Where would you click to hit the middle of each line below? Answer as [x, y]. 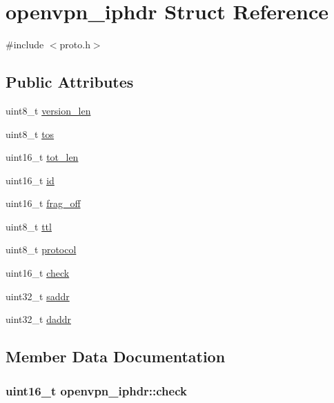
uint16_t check [38, 273]
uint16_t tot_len [42, 157]
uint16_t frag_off [43, 203]
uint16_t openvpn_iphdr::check [96, 390]
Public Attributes [70, 82]
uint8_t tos [30, 134]
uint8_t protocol [41, 249]
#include [25, 45]
